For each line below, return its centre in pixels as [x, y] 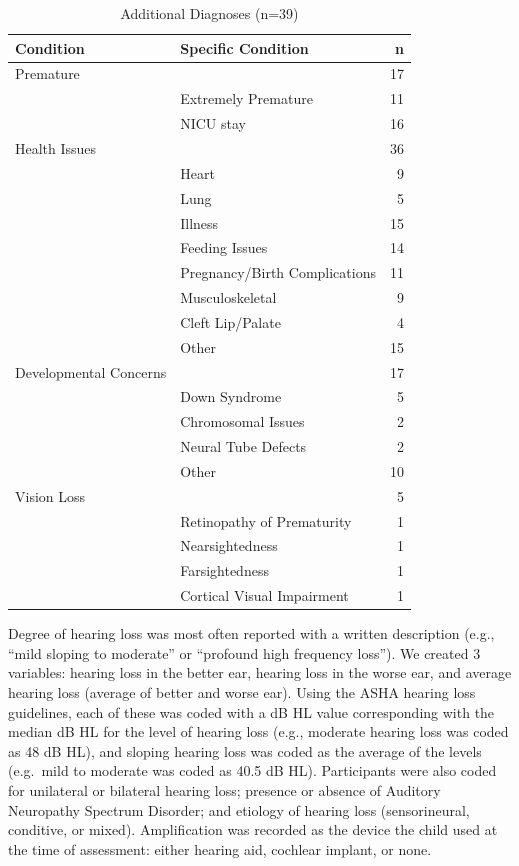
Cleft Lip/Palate [230, 321]
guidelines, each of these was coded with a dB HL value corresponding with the [251, 711]
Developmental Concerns [91, 371]
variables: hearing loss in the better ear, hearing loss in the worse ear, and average [260, 672]
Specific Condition [244, 47]
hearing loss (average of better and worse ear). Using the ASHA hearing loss [242, 692]
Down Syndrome [231, 396]
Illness [199, 222]
